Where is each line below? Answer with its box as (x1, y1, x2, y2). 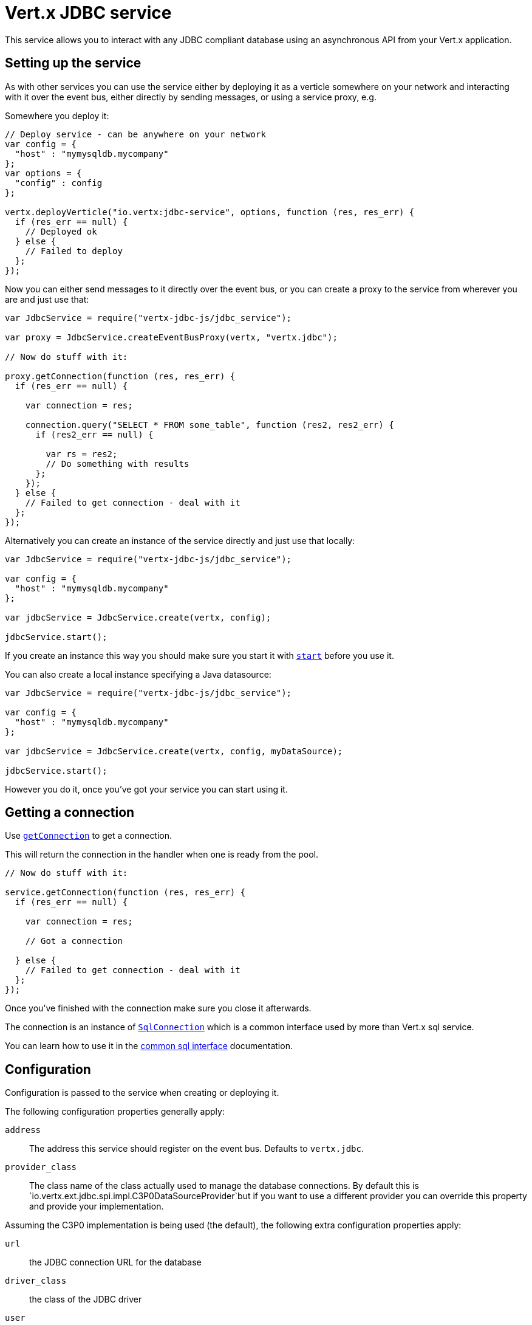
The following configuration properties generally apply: (5, 1106, 225, 1117)
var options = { (5, 168, 82, 178)
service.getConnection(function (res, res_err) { (5, 887, 246, 898)
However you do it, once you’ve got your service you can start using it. (5, 783, 288, 794)
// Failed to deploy (25, 246, 123, 256)
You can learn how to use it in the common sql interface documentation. (5, 1041, 293, 1051)
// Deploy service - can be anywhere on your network (5, 129, 266, 139)
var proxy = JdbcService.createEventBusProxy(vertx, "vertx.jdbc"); (5, 332, 338, 342)
